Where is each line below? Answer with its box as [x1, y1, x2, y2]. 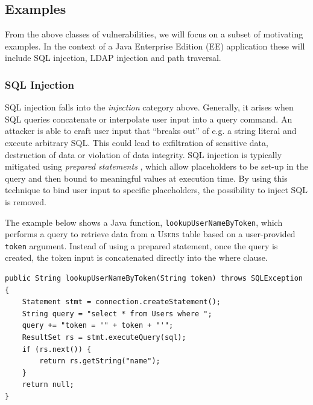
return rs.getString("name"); [39, 357, 160, 366]
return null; [22, 380, 74, 389]
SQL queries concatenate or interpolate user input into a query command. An [5, 112, 292, 125]
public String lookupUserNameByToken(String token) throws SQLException [5, 274, 303, 283]
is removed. [5, 195, 46, 208]
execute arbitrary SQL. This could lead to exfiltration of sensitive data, [5, 136, 268, 148]
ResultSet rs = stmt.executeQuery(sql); [22, 333, 186, 342]
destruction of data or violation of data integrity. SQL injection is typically [5, 148, 282, 161]
